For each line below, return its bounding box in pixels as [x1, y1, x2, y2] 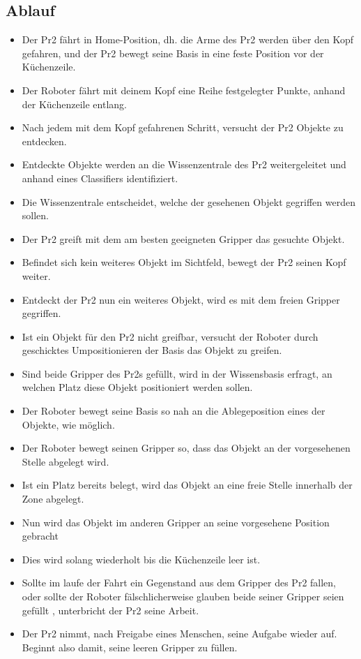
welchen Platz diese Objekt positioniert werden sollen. [22, 380, 253, 394]
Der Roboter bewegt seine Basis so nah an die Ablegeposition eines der [22, 403, 325, 418]
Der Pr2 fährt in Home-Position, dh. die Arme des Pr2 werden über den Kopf [22, 32, 354, 47]
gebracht [22, 528, 59, 543]
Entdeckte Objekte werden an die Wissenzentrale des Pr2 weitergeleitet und [22, 157, 346, 172]
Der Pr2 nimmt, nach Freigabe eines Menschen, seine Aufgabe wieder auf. [22, 626, 337, 641]
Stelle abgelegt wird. [22, 454, 109, 468]
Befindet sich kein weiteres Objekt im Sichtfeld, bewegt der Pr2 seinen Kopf [22, 255, 346, 269]
